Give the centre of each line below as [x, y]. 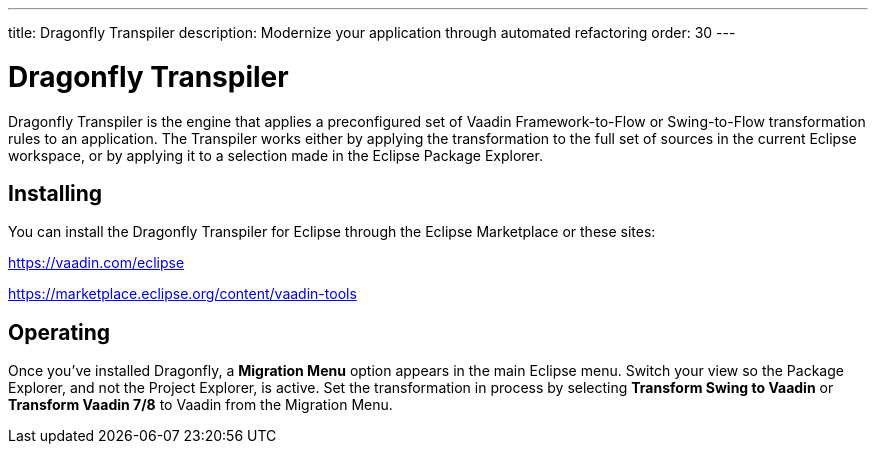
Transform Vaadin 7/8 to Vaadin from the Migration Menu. [200, 405]
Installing [55, 193]
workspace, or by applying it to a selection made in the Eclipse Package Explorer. [275, 155]
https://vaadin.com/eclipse [96, 263]
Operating [59, 332]
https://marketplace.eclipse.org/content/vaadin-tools [182, 294]
